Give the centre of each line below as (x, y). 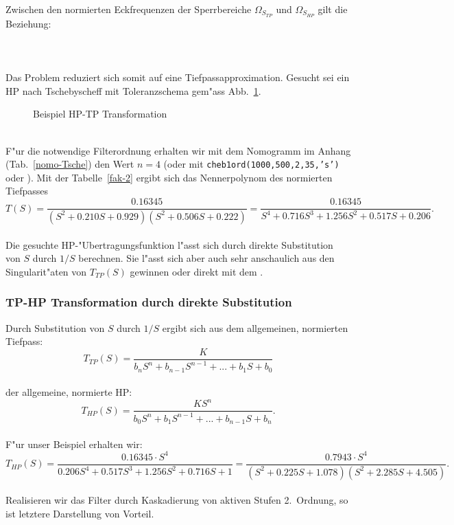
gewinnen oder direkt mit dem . (196, 271)
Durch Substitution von (55, 327)
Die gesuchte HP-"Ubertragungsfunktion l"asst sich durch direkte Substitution (169, 244)
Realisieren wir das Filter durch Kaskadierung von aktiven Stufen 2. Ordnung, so (177, 500)
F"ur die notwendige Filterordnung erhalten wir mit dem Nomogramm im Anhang (178, 150)
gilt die (333, 9)
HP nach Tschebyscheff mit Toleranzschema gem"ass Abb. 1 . (133, 90)
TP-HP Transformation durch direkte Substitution (149, 302)
